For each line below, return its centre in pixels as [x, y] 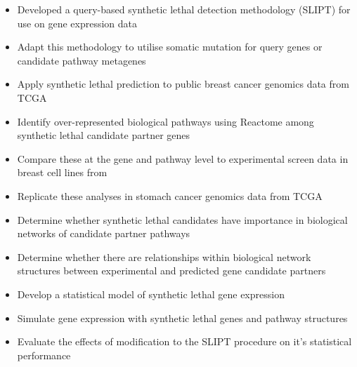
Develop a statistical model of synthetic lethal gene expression [151, 294]
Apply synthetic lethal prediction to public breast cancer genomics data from [183, 84]
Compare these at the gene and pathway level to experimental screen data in [183, 158]
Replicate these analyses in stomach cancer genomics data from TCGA [170, 195]
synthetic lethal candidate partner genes [104, 135]
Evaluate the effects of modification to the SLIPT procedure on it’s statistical [184, 341]
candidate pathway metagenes [82, 60]
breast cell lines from [62, 172]
